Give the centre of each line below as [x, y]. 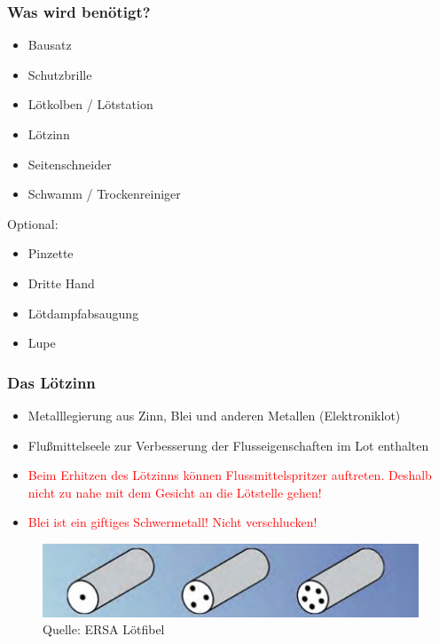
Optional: [33, 223]
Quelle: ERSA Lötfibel [104, 629]
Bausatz [50, 45]
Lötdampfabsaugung [83, 313]
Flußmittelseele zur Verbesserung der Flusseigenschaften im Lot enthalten [228, 445]
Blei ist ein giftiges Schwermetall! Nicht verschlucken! [172, 522]
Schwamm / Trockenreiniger [104, 194]
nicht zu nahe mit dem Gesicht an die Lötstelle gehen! [175, 492]
